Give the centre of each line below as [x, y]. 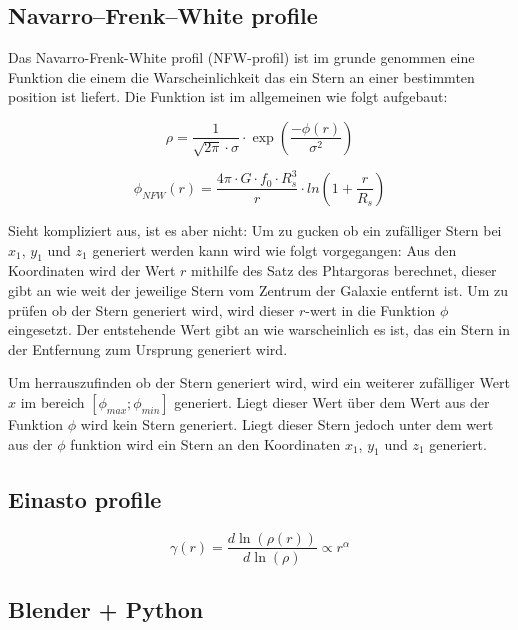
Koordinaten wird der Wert [92, 270]
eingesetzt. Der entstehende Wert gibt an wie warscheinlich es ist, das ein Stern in [259, 329]
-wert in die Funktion [370, 309]
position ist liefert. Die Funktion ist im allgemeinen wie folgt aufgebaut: [228, 96]
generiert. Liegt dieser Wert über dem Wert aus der [332, 401]
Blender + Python [106, 608]
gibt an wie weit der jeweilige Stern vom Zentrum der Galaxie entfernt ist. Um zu [258, 289]
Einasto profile [85, 498]
